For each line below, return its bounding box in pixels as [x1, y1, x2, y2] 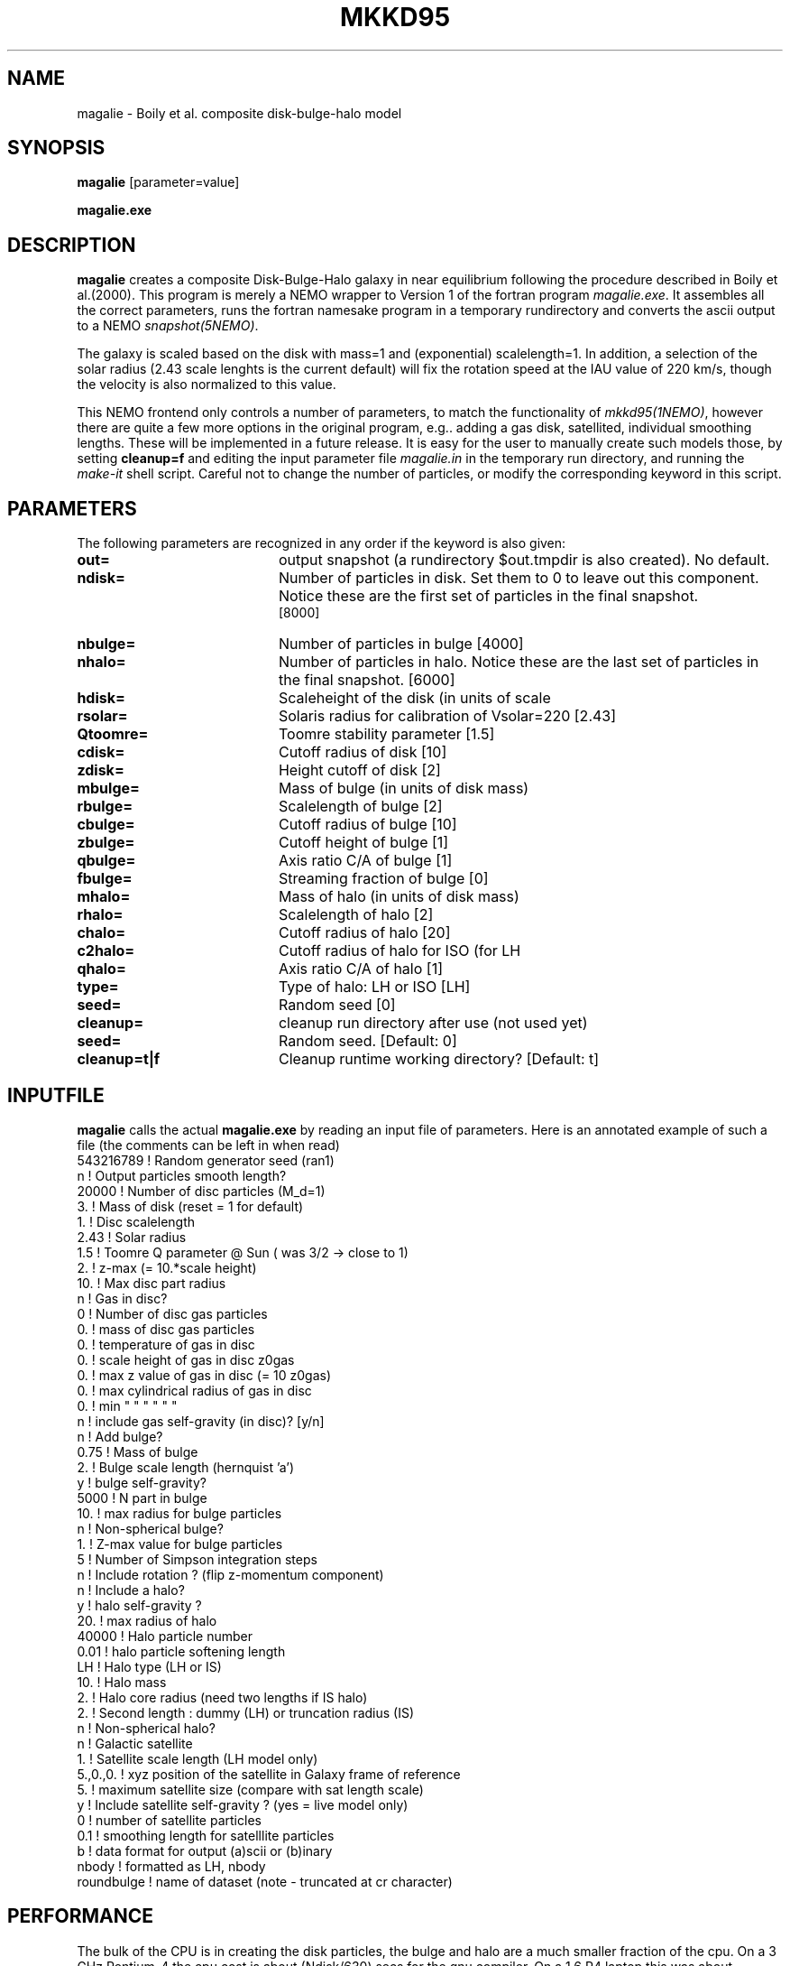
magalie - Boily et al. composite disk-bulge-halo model [77, 105, 402, 121]
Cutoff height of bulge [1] [278, 833, 449, 852]
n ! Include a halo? [77, 1581, 185, 1598]
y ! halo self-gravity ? [77, 1597, 202, 1613]
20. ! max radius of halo [77, 1612, 217, 1628]
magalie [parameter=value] [77, 174, 240, 190]
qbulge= [77, 851, 136, 870]
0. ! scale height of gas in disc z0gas [77, 1351, 295, 1368]
